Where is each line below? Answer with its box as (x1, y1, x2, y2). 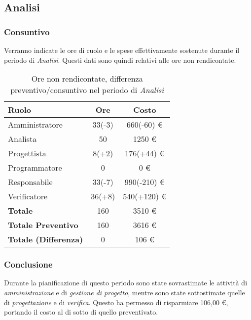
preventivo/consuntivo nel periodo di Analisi (10, 84, 164, 96)
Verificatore (8, 190, 48, 202)
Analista (8, 133, 37, 145)
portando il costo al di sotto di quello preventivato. (4, 307, 158, 317)
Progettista (8, 147, 46, 159)
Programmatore (8, 162, 62, 174)
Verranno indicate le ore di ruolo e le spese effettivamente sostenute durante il (4, 45, 240, 55)
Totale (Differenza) (8, 233, 83, 245)
